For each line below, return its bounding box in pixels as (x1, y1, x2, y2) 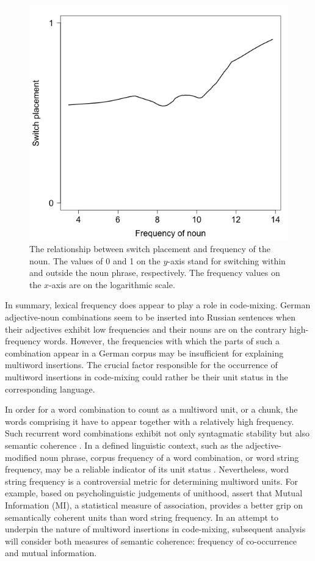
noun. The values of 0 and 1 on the (29, 254, 161, 267)
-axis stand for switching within (167, 254, 286, 267)
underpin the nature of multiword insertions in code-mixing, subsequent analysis (5, 523, 306, 535)
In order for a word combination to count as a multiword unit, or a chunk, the (5, 403, 298, 416)
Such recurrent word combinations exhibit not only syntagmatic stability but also (5, 427, 310, 440)
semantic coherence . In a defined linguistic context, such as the (5, 438, 243, 451)
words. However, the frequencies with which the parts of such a (43, 335, 280, 347)
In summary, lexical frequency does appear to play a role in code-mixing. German (5, 299, 311, 311)
